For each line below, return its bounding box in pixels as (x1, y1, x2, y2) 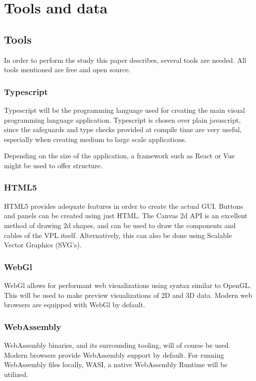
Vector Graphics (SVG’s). (4, 239, 82, 250)
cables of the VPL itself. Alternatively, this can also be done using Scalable (4, 230, 232, 240)
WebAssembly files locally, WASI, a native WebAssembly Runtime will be (4, 359, 228, 370)
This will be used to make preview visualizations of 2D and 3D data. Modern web (4, 289, 253, 300)
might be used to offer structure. (4, 160, 102, 170)
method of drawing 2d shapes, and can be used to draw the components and (4, 220, 236, 230)
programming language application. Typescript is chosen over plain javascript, (4, 114, 241, 125)
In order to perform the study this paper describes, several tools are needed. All (4, 54, 247, 65)
